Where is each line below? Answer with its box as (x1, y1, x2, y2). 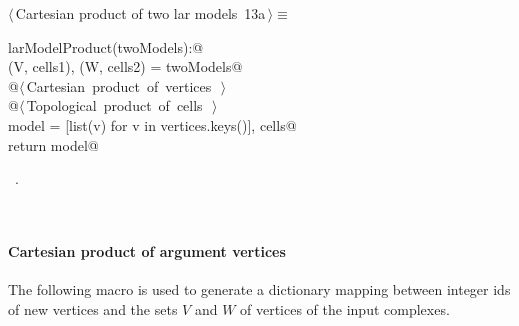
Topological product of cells (26, 95, 203, 116)
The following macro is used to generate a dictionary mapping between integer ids (8, 279, 511, 300)
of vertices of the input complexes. (240, 298, 450, 319)
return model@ (8, 134, 99, 155)
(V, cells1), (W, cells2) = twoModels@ (8, 56, 243, 77)
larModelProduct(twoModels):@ (8, 36, 204, 57)
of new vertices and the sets (8, 298, 178, 319)
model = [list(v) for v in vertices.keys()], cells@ (8, 114, 297, 135)
